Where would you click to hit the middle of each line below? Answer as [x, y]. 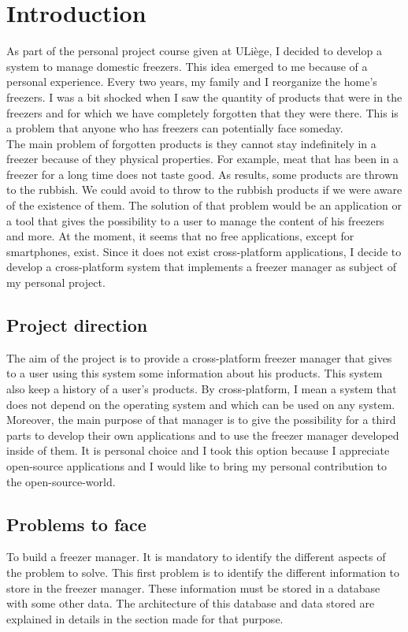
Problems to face [76, 524]
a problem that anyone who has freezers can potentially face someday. [175, 128]
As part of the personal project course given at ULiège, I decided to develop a [194, 51]
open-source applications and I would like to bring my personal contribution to [197, 465]
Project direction [77, 325]
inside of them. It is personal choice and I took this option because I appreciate [198, 450]
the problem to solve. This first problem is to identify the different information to [203, 572]
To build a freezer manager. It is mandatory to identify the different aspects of [196, 557]
